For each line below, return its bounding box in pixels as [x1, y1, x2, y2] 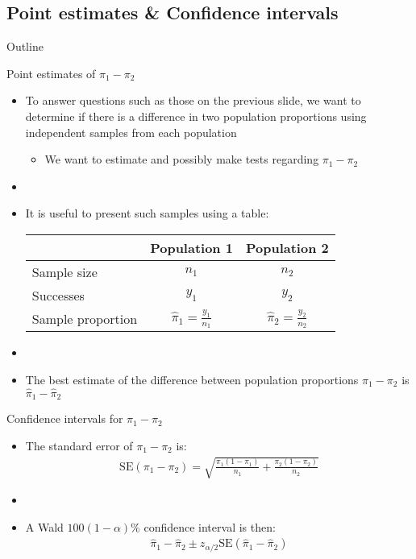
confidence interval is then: [144, 518, 276, 535]
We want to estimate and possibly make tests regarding [44, 151, 319, 168]
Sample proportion [31, 309, 138, 329]
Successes [31, 285, 85, 304]
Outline [6, 38, 44, 55]
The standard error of [25, 437, 133, 453]
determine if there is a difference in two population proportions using [25, 107, 367, 124]
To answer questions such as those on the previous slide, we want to [25, 92, 361, 109]
